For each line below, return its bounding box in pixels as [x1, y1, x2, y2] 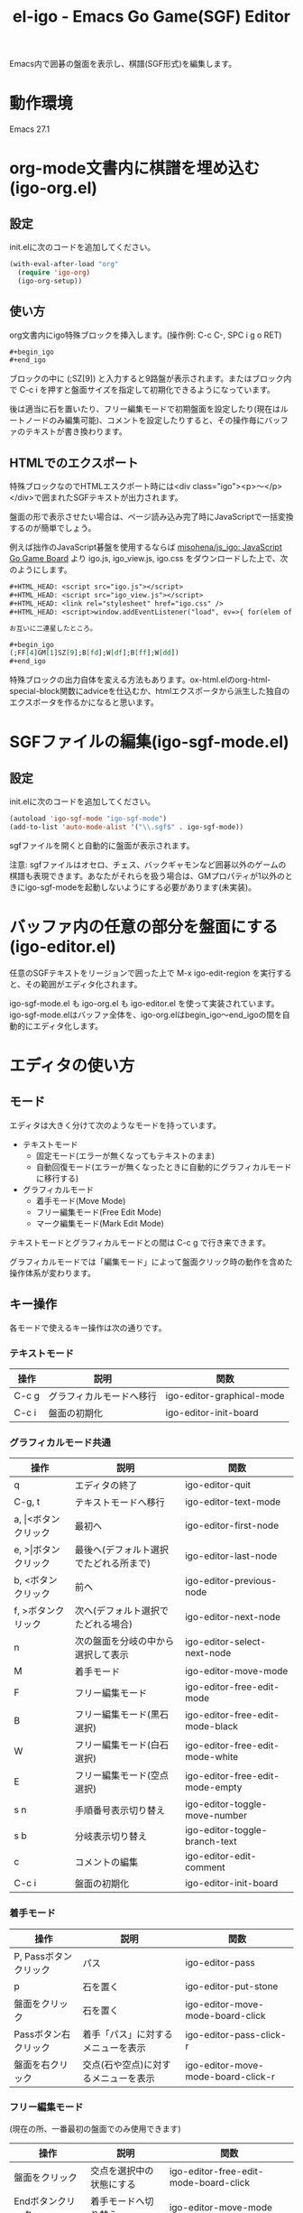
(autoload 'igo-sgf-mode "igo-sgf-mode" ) [9, 814, 168, 823]
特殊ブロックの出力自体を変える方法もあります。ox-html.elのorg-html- [9, 674, 271, 685]
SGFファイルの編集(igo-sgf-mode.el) [9, 732, 290, 753]
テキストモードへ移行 [74, 1496, 165, 1509]
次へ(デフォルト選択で [74, 1605, 170, 1617]
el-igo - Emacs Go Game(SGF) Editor [12, 6, 291, 27]
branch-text [184, 1835, 237, 1847]
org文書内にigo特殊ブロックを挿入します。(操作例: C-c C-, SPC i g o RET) [9, 329, 282, 340]
